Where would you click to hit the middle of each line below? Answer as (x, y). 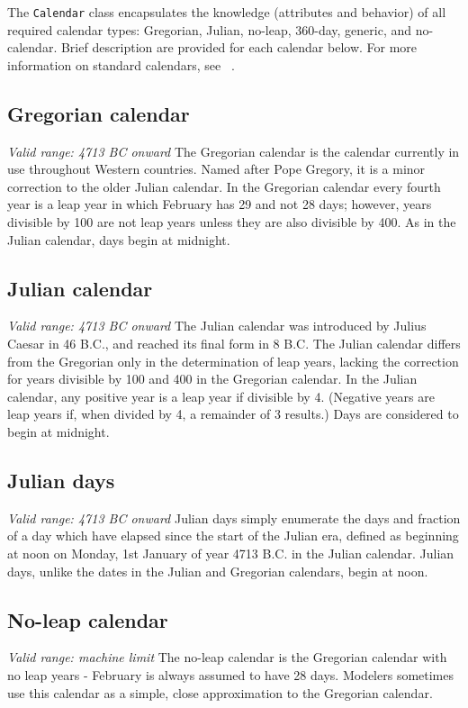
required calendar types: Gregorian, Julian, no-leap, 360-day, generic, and (210, 29)
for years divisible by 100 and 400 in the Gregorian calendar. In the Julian (212, 379)
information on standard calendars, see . (121, 64)
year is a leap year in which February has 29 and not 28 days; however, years (220, 204)
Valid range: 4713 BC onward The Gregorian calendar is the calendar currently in (234, 151)
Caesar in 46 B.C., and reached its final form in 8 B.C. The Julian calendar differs (234, 343)
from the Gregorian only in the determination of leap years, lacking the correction (233, 361)
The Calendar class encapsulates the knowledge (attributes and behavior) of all (227, 12)
